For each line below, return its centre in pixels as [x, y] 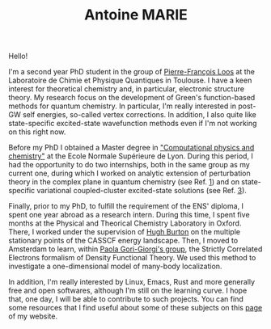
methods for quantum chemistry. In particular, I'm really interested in [123, 106]
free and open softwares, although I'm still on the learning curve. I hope [128, 291]
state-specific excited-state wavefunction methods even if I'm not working [133, 124]
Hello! [18, 56]
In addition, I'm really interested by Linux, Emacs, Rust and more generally [132, 282]
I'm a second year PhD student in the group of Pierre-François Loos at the [131, 72]
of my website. [33, 316]
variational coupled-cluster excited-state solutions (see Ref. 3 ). [142, 191]
